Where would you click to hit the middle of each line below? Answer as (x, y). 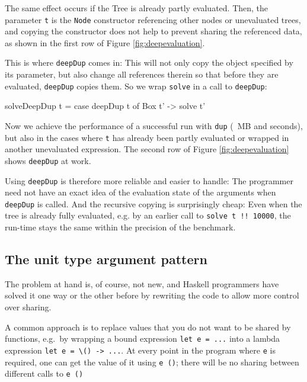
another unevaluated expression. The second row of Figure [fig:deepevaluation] (147, 149)
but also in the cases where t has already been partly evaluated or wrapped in (147, 137)
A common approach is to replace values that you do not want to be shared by (148, 327)
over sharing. (28, 307)
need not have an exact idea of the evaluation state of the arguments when (140, 192)
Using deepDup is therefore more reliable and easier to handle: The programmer (149, 180)
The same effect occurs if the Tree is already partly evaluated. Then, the (137, 8)
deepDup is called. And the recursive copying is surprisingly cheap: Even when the (153, 203)
